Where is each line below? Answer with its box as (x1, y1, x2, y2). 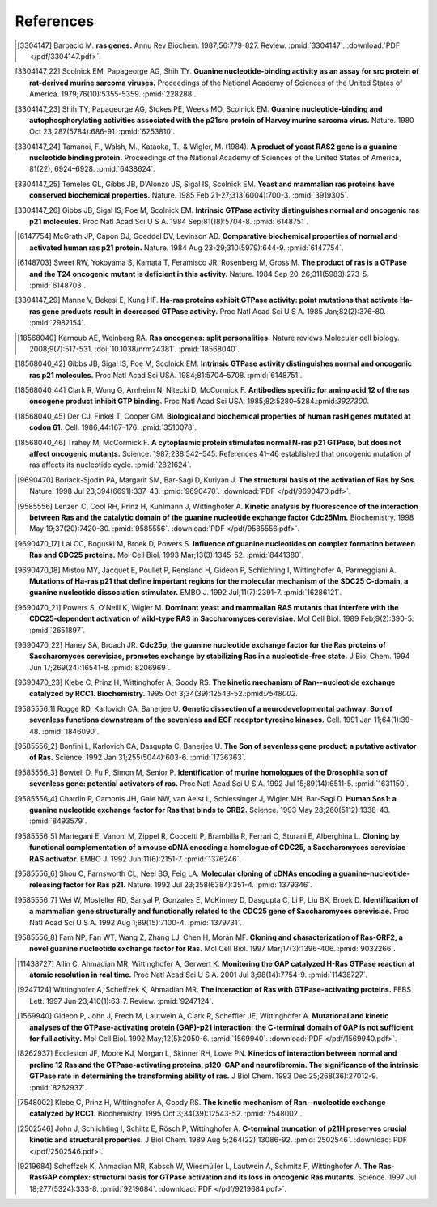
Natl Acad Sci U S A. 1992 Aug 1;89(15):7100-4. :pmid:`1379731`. (29, 917, 242, 927)
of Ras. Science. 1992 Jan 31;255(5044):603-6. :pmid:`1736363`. (29, 753, 247, 763)
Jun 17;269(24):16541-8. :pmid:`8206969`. (29, 662, 170, 672)
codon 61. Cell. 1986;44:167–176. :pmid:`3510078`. (29, 423, 197, 432)
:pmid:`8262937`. (29, 1082, 87, 1092)
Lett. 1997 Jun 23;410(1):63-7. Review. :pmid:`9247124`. (29, 996, 214, 1005)
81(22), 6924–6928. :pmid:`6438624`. (29, 164, 155, 174)
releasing (29, 880, 62, 890)
